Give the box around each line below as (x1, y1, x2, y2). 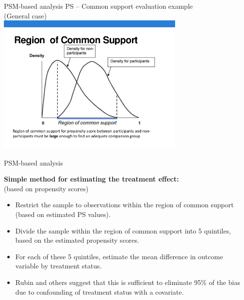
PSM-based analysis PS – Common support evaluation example (4, 1, 193, 11)
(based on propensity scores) (4, 183, 89, 193)
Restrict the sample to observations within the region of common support (15, 200, 234, 210)
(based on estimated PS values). (15, 209, 111, 219)
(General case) (4, 10, 47, 20)
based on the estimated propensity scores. (15, 235, 139, 245)
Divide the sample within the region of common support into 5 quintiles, (15, 225, 231, 235)
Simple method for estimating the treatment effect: (4, 174, 179, 184)
